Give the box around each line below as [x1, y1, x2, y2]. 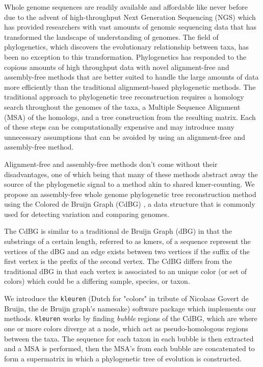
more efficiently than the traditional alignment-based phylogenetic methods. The [4, 81, 256, 92]
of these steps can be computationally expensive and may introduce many [4, 121, 234, 132]
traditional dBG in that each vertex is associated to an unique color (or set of [4, 265, 247, 276]
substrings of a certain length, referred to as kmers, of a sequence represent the [4, 236, 251, 247]
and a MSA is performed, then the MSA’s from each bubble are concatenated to [4, 343, 255, 354]
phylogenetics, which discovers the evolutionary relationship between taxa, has [4, 41, 249, 52]
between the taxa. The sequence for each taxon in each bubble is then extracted [4, 333, 254, 344]
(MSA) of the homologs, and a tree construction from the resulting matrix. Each [4, 111, 256, 122]
